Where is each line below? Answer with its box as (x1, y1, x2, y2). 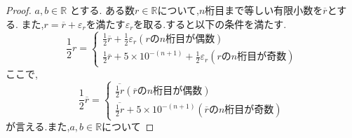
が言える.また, (6, 119, 70, 134)
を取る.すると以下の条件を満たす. (133, 16, 287, 31)
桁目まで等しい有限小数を (205, 3, 323, 17)
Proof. (6, 3, 32, 17)
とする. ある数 (69, 3, 135, 17)
